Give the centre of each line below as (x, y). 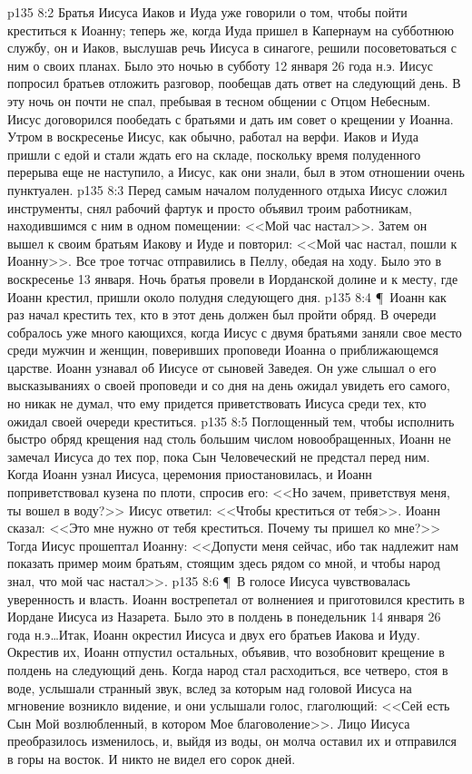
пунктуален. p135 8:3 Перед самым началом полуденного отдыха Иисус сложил (227, 189)
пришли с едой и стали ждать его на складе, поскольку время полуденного (214, 154)
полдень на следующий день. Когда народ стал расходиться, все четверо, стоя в (228, 669)
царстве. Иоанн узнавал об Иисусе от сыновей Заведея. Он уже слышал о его (222, 367)
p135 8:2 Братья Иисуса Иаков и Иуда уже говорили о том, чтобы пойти (207, 12)
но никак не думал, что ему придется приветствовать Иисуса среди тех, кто (217, 403)
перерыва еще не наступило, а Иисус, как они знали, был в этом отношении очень (236, 172)
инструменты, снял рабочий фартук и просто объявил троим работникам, (210, 207)
